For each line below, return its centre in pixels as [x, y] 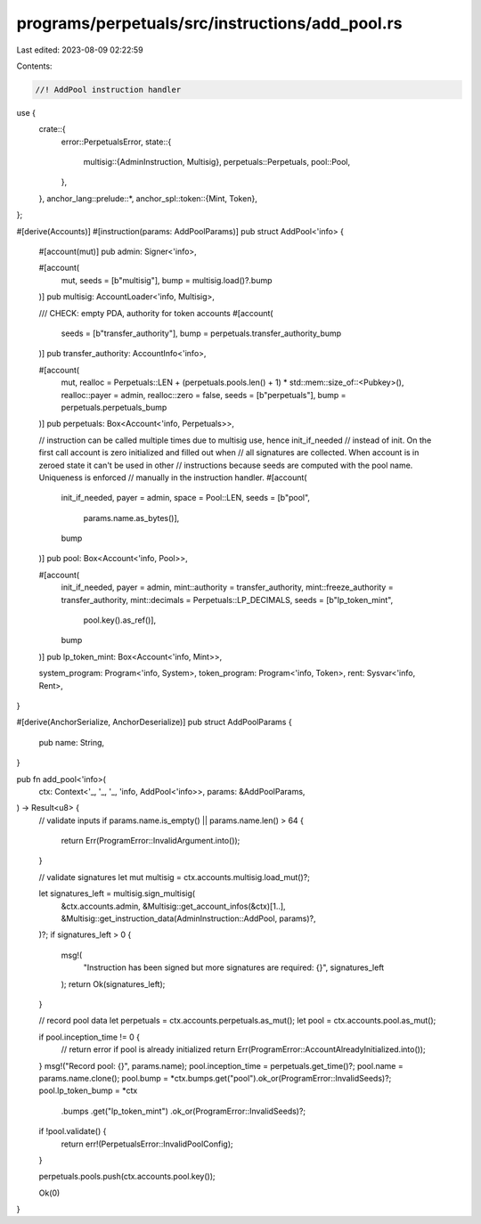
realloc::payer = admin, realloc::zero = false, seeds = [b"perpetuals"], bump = [204, 395]
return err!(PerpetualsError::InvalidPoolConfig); [147, 1144]
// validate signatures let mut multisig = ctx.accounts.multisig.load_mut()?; [175, 877]
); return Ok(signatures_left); [113, 983]
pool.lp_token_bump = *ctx [88, 1090]
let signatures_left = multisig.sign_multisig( [117, 894]
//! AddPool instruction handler [108, 90]
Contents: [34, 66]
